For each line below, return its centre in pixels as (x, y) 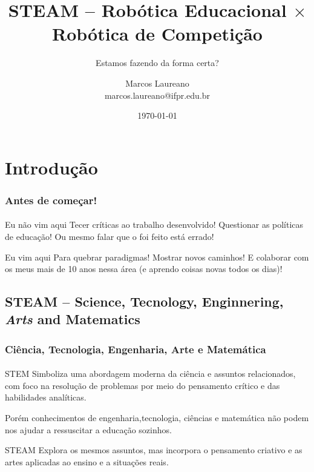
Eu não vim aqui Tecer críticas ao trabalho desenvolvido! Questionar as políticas (154, 224)
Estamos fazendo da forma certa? (157, 63)
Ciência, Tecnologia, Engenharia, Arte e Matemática (136, 349)
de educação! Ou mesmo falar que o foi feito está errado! (110, 236)
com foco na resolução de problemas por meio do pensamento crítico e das (142, 385)
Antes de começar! (51, 200)
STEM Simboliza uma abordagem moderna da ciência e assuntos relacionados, (150, 374)
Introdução (51, 167)
